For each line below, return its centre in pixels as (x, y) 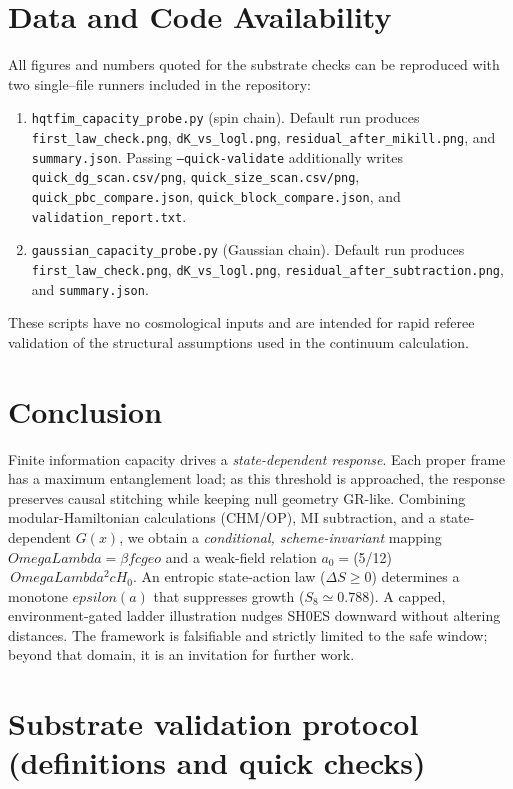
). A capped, (407, 595)
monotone (38, 595)
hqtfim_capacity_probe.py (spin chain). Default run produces (225, 117)
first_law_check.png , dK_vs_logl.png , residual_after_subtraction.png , (267, 268)
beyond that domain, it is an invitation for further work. (181, 654)
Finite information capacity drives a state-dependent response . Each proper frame (257, 458)
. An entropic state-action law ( (229, 576)
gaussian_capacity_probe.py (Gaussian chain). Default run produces (248, 249)
